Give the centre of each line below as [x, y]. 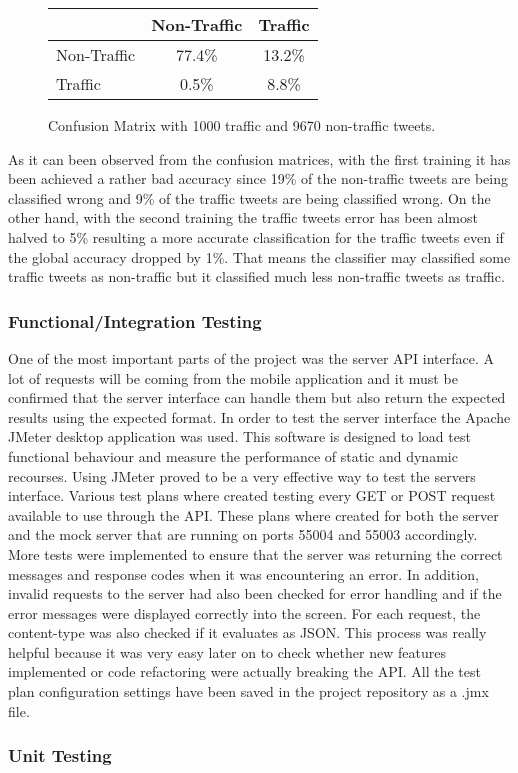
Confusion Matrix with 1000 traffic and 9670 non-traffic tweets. [242, 125]
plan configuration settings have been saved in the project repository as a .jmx [248, 691]
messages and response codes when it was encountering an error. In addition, [243, 573]
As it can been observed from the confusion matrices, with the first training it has [259, 158]
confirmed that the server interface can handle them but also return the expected [257, 397]
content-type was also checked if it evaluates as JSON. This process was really [247, 632]
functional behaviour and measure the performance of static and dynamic [233, 455]
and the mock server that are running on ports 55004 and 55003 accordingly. [243, 534]
